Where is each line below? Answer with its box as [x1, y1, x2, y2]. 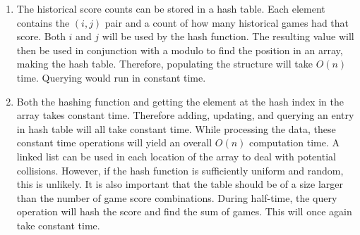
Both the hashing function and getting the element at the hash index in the [16, 94, 344, 108]
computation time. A [249, 135, 340, 150]
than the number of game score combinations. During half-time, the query [16, 190, 337, 205]
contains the [16, 15, 70, 30]
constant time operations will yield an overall [16, 135, 212, 150]
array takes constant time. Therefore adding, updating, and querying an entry [16, 108, 354, 122]
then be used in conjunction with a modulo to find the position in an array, [16, 42, 343, 57]
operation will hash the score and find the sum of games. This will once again [16, 204, 352, 219]
